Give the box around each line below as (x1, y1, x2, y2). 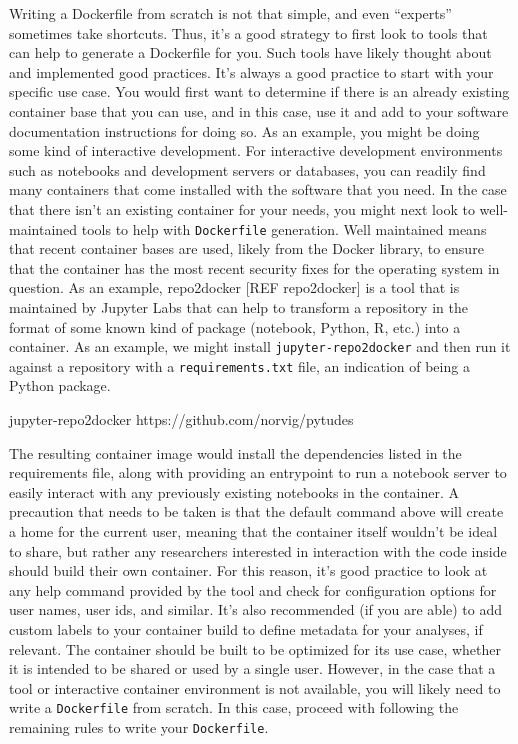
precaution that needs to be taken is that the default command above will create (9, 501, 504, 522)
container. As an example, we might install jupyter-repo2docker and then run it (9, 336, 511, 357)
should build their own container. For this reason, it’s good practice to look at (9, 560, 488, 581)
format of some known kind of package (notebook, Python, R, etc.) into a (9, 316, 461, 337)
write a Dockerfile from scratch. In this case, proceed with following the (9, 697, 459, 718)
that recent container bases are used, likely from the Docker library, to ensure (9, 238, 484, 259)
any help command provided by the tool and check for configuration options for (9, 579, 497, 600)
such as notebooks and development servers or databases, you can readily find (9, 159, 486, 180)
